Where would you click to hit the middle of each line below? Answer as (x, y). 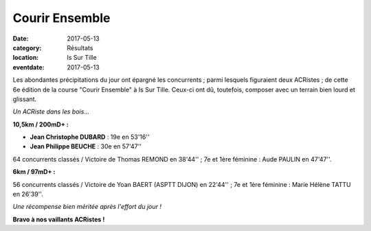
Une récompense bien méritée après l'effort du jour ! (87, 207)
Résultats (80, 47)
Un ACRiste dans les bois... (51, 112)
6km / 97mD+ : (34, 172)
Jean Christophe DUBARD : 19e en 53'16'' (90, 137)
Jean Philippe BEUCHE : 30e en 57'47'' (86, 146)
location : (26, 58)
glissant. (25, 99)
